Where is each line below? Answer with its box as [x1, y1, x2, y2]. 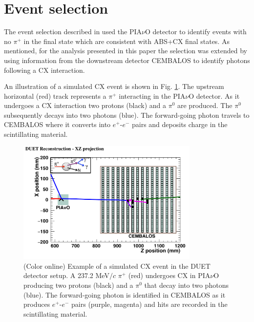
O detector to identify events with [145, 26, 247, 37]
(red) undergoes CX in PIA [128, 270, 211, 280]
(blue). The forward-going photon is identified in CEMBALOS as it [23, 289, 226, 300]
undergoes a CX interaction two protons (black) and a [4, 100, 166, 110]
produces [23, 299, 50, 309]
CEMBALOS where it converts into [4, 119, 111, 129]
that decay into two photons [144, 279, 229, 290]
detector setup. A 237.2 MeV [23, 270, 109, 280]
